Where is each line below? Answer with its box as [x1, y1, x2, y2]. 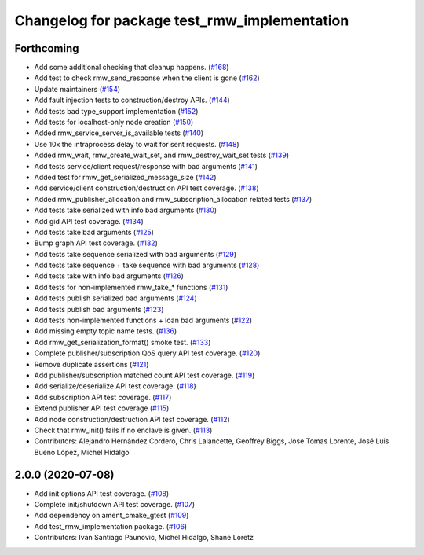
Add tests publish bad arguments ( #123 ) [34, 304, 164, 314]
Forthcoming [14, 42, 79, 55]
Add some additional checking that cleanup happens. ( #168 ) [34, 63, 229, 72]
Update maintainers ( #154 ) [34, 84, 121, 94]
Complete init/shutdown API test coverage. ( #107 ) [34, 500, 196, 509]
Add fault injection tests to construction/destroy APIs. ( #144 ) [34, 95, 231, 105]
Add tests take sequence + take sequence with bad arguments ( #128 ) [34, 260, 260, 270]
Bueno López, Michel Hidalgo [34, 447, 130, 457]
